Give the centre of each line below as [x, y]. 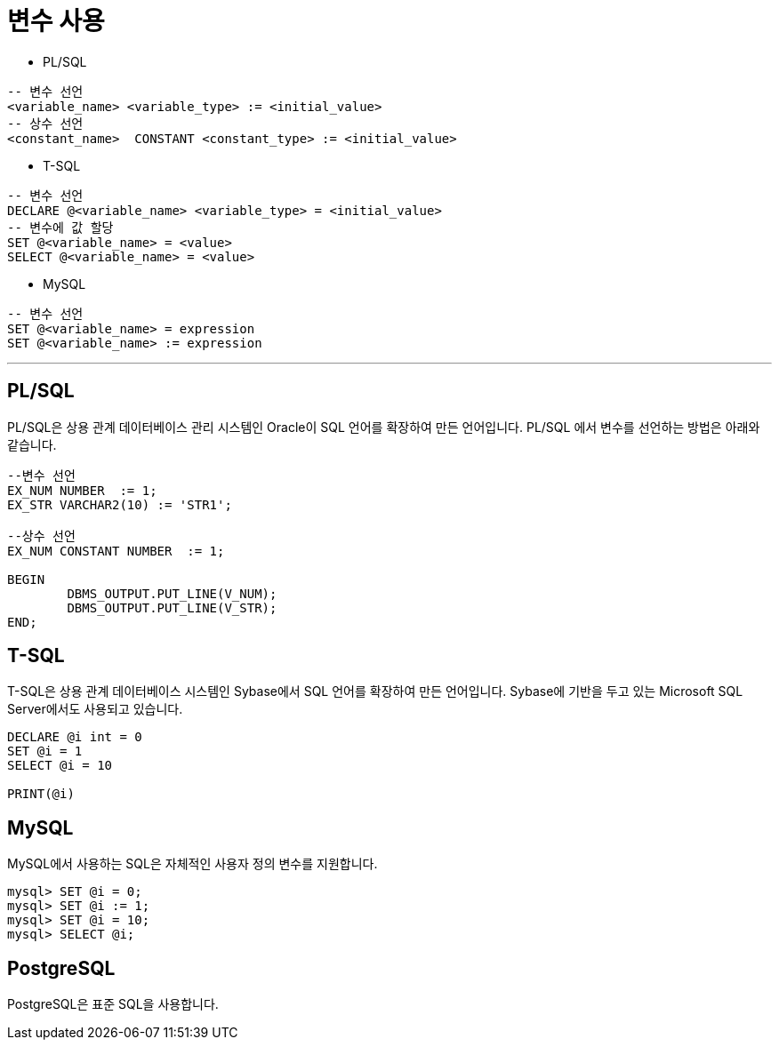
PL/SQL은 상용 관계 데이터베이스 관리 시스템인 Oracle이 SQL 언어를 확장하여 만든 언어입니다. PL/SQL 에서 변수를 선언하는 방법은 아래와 [384, 427]
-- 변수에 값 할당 [60, 227]
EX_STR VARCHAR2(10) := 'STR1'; [120, 504]
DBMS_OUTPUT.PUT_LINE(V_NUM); [172, 593]
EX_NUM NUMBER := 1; [82, 490]
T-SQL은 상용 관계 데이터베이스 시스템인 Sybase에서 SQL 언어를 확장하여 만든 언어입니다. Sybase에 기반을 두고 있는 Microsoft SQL [375, 691]
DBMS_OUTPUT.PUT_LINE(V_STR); [172, 607]
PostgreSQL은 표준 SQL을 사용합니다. [113, 1004]
